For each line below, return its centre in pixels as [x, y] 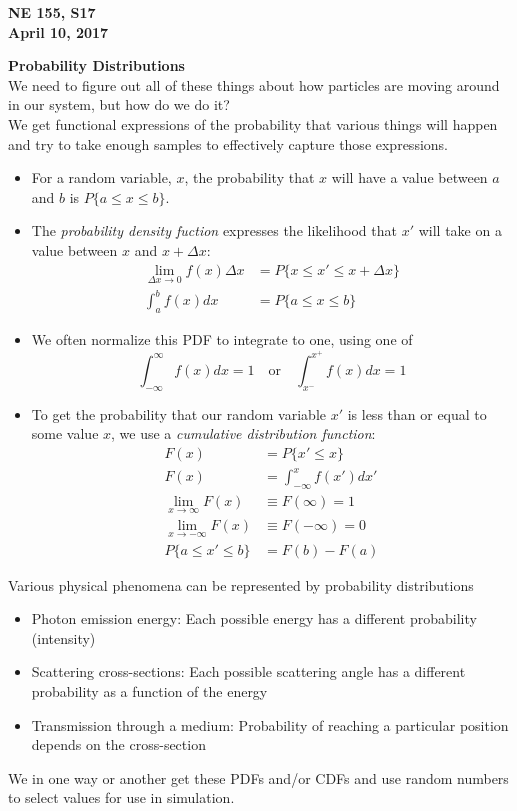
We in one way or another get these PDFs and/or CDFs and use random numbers [258, 777]
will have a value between [409, 177]
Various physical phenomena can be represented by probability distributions [241, 584]
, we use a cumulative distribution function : [243, 433]
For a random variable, [101, 177]
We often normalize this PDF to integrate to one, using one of [222, 339]
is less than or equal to [417, 413]
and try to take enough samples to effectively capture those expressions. [228, 143]
